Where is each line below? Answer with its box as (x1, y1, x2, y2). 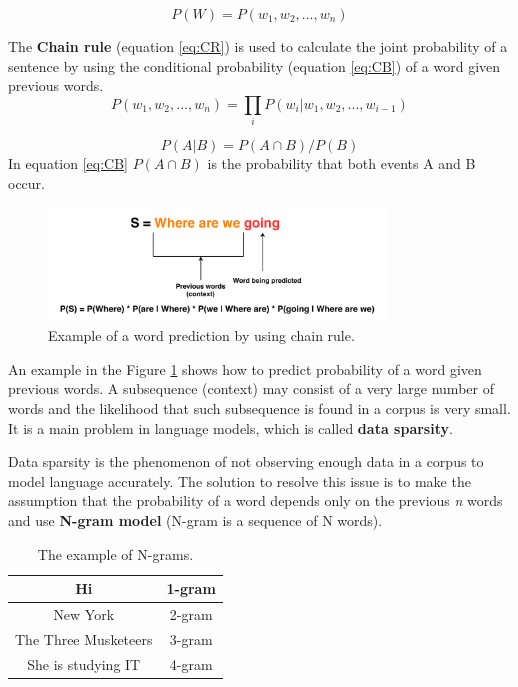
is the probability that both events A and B (207, 153, 476, 174)
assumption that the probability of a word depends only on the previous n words (8, 490, 503, 511)
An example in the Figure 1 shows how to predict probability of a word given (8, 358, 482, 379)
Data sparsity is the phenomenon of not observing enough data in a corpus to (8, 451, 484, 472)
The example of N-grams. (37, 543, 194, 564)
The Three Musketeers (15, 628, 153, 649)
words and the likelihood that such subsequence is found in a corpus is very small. (8, 397, 511, 418)
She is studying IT (27, 653, 141, 674)
